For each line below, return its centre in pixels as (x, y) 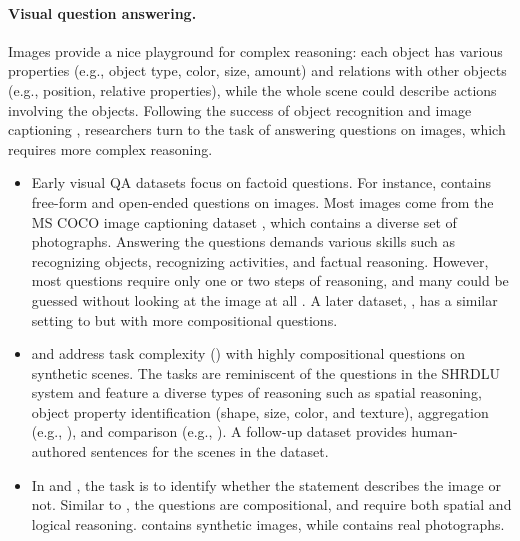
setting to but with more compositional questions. (184, 319)
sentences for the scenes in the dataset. (209, 451)
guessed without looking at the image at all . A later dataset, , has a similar (264, 299)
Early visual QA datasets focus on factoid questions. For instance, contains (261, 182)
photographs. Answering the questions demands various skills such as (243, 241)
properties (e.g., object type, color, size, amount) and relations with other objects (257, 70)
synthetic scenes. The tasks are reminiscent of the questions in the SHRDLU (266, 372)
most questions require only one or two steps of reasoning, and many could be (270, 280)
